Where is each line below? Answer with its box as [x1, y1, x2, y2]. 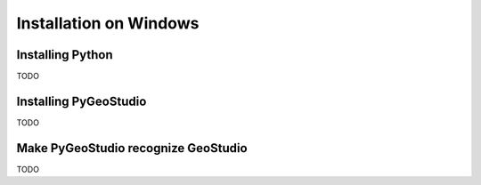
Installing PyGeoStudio [16, 93, 147, 109]
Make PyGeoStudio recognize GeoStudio [16, 141, 249, 156]
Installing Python [16, 47, 113, 62]
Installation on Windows [16, 13, 200, 33]
